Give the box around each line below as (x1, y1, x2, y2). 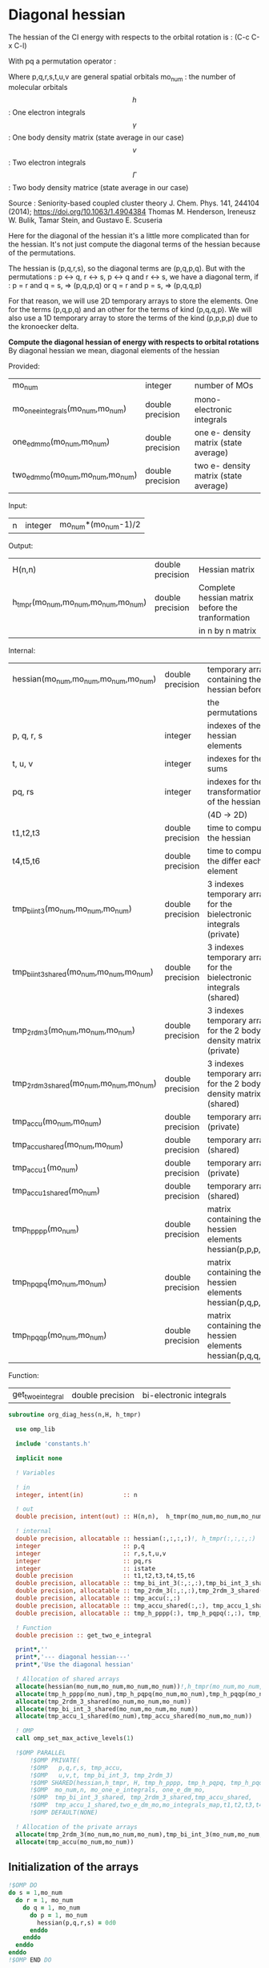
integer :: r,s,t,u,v (15, 1549, 167, 1558)
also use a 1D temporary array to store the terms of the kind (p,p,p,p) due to (8, 313, 258, 323)
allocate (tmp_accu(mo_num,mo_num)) (15, 1838, 134, 1846)
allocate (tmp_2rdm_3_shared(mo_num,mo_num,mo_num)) (15, 1698, 192, 1706)
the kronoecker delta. (8, 321, 79, 331)
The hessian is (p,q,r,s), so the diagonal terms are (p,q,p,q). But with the (8, 263, 246, 273)
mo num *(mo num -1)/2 (59, 518, 142, 531)
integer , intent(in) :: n (15, 1490, 138, 1498)
